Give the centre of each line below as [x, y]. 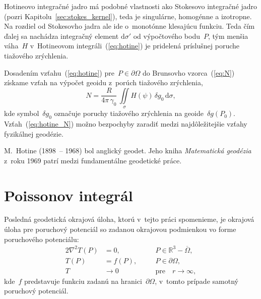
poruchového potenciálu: [42, 239]
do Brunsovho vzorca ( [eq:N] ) [188, 72]
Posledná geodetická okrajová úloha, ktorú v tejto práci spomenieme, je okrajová [129, 219]
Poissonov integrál [69, 195]
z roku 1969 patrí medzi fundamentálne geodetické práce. [93, 160]
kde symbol [22, 113]
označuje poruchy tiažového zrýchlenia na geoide [129, 113]
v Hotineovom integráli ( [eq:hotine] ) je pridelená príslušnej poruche [135, 46]
